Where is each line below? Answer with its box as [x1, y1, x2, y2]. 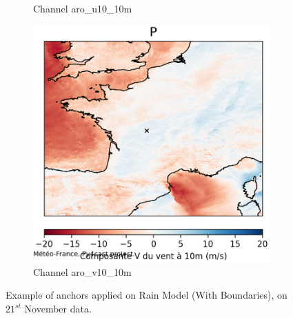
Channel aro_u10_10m [33, 1, 132, 15]
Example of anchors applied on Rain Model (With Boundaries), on [6, 288, 287, 302]
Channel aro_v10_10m [33, 264, 132, 279]
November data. [24, 301, 92, 316]
